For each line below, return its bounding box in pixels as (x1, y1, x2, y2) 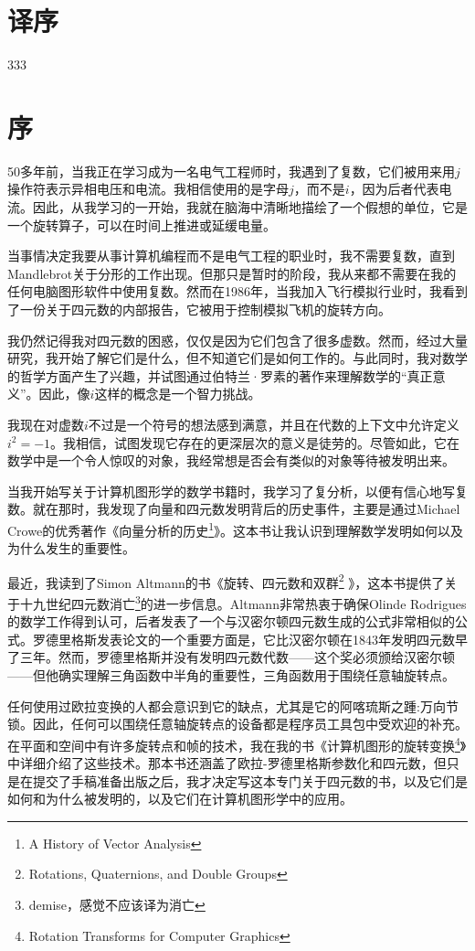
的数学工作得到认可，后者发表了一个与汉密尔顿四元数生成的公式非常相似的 (7, 612, 455, 631)
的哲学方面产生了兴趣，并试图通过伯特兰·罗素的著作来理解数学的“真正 (7, 366, 433, 385)
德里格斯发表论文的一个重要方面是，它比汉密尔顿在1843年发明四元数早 (45, 629, 468, 648)
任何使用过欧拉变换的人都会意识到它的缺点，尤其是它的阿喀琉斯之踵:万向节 (7, 696, 459, 715)
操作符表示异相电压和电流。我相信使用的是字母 (7, 179, 289, 198)
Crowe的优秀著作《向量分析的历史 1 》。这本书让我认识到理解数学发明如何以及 (7, 518, 463, 540)
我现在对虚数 (7, 414, 84, 433)
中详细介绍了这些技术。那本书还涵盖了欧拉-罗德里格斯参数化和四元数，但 (7, 753, 447, 773)
